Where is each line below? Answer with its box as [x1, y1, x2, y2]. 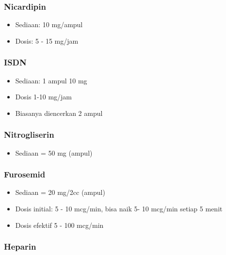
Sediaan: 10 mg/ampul [15, 19, 83, 30]
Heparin [4, 240, 36, 253]
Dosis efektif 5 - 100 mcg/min [15, 220, 104, 230]
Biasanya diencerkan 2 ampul [15, 108, 103, 118]
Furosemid [4, 168, 46, 180]
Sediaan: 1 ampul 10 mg [15, 75, 87, 85]
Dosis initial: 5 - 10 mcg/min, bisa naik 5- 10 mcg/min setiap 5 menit [15, 204, 223, 214]
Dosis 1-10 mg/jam [15, 92, 72, 102]
